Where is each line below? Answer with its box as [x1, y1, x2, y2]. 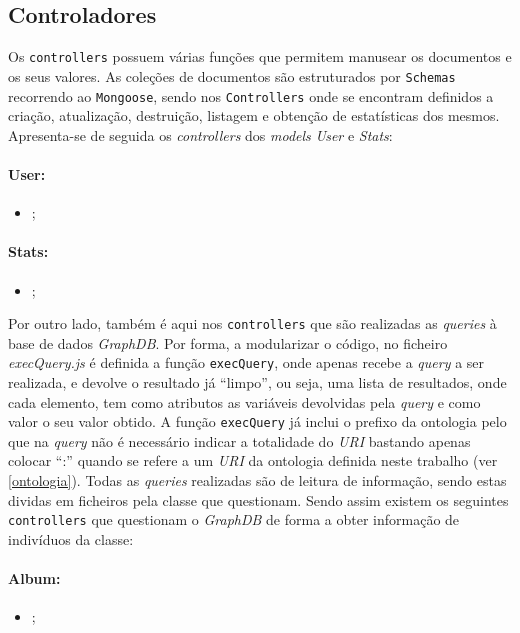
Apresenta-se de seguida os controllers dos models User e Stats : [8, 124, 393, 145]
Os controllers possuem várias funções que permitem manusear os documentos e [8, 46, 512, 67]
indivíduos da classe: [8, 528, 134, 549]
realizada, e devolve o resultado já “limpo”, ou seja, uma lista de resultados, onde [8, 372, 507, 393]
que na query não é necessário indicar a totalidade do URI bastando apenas [8, 430, 471, 451]
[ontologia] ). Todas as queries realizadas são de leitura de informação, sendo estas [8, 470, 507, 491]
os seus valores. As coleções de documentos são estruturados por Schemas [8, 65, 456, 86]
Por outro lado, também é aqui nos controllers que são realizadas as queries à [8, 313, 497, 334]
